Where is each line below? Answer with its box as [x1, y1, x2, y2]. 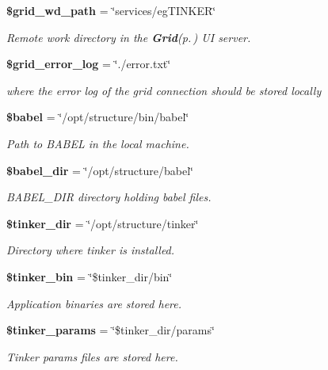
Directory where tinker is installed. [6, 242, 175, 258]
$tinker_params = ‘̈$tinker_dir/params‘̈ [6, 322, 215, 338]
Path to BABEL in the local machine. [6, 135, 189, 151]
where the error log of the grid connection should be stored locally [6, 82, 322, 98]
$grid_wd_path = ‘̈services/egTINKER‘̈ [6, 2, 216, 18]
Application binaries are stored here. [6, 295, 182, 311]
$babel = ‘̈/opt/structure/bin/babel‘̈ [6, 109, 189, 125]
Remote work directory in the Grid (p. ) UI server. [6, 29, 251, 45]
